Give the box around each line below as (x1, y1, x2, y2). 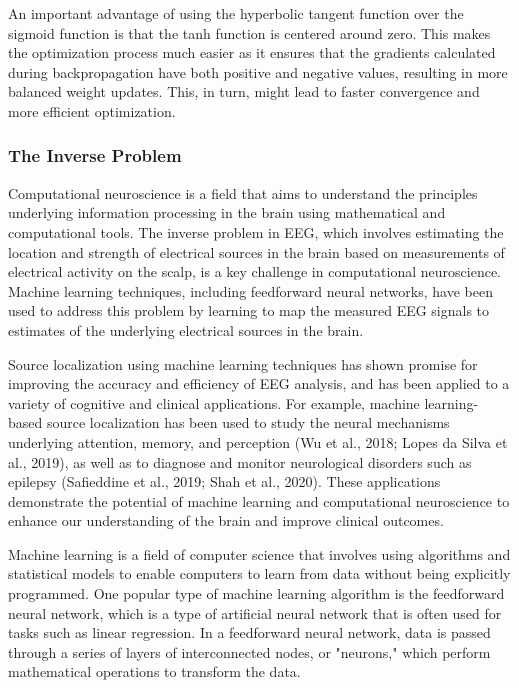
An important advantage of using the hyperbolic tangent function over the (8, 3, 464, 23)
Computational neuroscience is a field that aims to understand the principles (8, 182, 478, 203)
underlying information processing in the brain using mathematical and (8, 202, 446, 223)
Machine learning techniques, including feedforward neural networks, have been (8, 280, 493, 301)
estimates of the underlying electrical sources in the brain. (8, 319, 364, 340)
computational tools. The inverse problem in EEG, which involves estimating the (8, 221, 504, 242)
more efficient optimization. (8, 100, 176, 121)
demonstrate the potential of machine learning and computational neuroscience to (8, 490, 510, 511)
